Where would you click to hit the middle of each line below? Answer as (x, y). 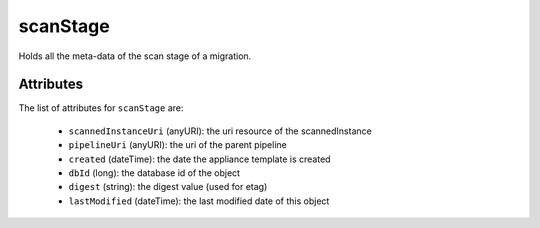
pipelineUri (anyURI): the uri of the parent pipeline (177, 145)
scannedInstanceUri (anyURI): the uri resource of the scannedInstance (220, 131)
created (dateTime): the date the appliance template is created (199, 159)
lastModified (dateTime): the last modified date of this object (199, 201)
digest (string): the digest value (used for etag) (168, 187)
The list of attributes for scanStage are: (101, 108)
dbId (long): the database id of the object (154, 173)
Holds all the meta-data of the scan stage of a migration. (135, 56)
